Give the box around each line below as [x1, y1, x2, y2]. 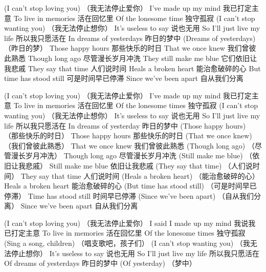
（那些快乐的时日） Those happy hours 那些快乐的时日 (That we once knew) [4, 130, 252, 141]
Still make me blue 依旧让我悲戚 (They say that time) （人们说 [49, 160, 253, 171]
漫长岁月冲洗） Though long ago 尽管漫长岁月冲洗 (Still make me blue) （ [11, 150, 253, 161]
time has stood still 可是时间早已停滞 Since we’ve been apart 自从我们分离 [4, 73, 243, 83]
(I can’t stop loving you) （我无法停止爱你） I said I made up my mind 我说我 [4, 217, 256, 228]
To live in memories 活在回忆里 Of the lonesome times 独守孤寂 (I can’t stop [13, 100, 258, 111]
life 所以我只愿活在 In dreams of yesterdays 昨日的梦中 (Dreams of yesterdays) [4, 32, 256, 43]
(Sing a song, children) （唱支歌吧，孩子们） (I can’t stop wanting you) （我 [4, 238, 250, 248]
